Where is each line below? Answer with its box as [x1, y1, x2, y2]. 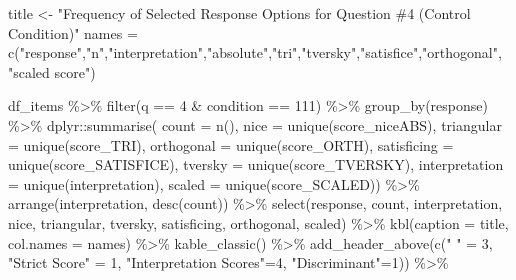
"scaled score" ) [8, 61, 96, 82]
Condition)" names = [8, 22, 138, 43]
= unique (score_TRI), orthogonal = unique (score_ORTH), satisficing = [8, 134, 454, 155]
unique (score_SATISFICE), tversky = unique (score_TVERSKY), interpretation [8, 154, 504, 175]
